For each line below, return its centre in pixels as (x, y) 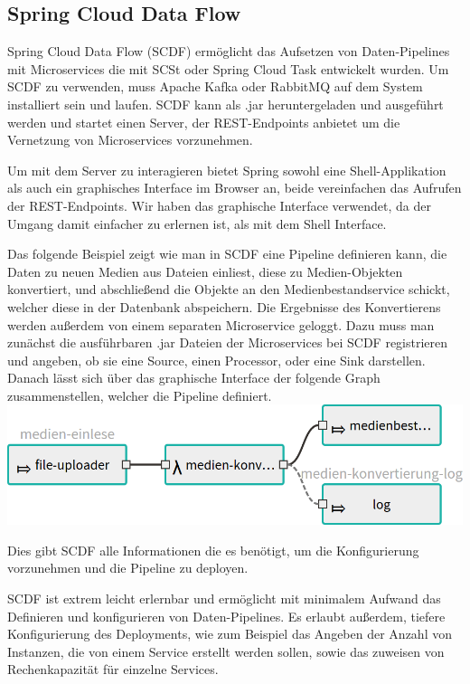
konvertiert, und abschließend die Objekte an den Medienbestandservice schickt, (229, 289)
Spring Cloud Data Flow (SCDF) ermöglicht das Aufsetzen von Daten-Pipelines (229, 51)
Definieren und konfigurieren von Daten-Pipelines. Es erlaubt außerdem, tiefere (226, 616)
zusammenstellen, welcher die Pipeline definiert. (140, 395)
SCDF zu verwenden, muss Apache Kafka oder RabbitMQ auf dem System (215, 86)
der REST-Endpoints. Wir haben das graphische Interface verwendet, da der (219, 205)
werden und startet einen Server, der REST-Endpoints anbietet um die (204, 122)
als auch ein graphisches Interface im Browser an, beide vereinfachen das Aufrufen (235, 188)
